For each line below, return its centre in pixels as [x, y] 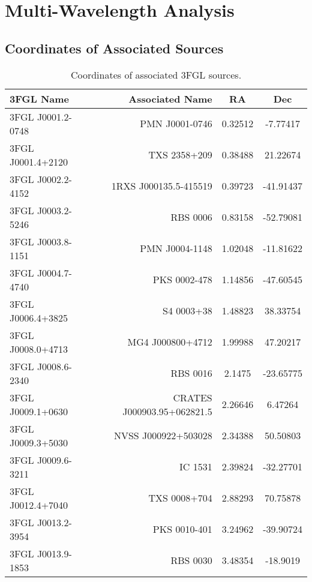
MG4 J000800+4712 [170, 342]
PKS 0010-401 [182, 529]
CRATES [193, 397]
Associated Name [170, 98]
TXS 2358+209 [180, 155]
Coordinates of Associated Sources [114, 48]
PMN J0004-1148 [176, 248]
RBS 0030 [191, 560]
